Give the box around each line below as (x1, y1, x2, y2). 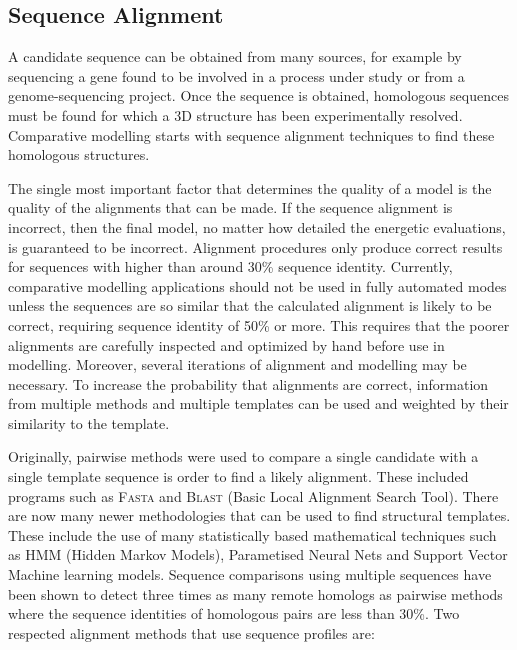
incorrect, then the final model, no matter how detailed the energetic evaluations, (8, 216, 506, 237)
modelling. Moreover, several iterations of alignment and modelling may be (8, 354, 467, 375)
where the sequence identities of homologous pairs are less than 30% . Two (8, 603, 460, 624)
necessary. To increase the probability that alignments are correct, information (8, 373, 489, 394)
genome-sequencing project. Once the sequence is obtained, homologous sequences (8, 85, 509, 106)
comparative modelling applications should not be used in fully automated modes (8, 275, 507, 296)
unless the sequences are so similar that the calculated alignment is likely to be (8, 295, 492, 316)
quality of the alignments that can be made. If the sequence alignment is (8, 197, 453, 218)
